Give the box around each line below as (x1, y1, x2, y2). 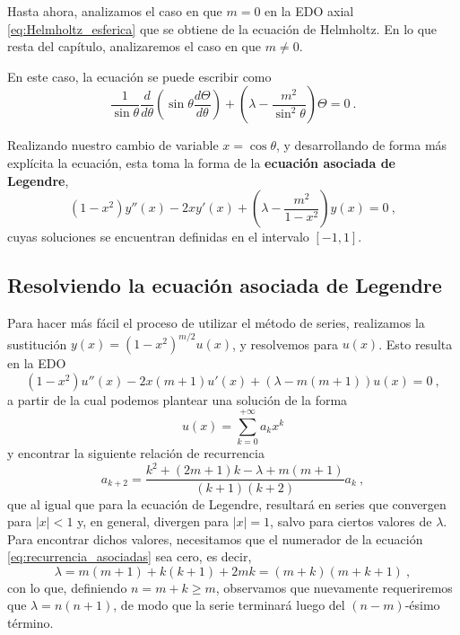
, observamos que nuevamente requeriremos (215, 578, 453, 596)
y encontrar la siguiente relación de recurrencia (7, 444, 265, 463)
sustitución (7, 334, 67, 353)
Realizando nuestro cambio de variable (7, 136, 219, 154)
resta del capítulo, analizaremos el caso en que (7, 37, 261, 56)
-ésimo (404, 595, 440, 614)
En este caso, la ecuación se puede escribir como (7, 66, 272, 85)
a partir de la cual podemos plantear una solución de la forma (7, 390, 348, 409)
